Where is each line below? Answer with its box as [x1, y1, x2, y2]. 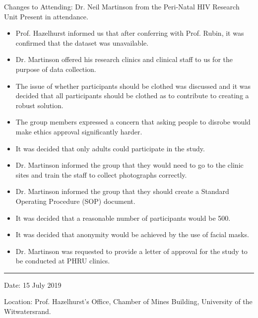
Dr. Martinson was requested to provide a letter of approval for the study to [15, 246, 248, 256]
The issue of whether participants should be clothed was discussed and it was [15, 80, 251, 91]
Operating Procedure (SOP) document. [15, 195, 135, 206]
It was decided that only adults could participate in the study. [15, 143, 205, 153]
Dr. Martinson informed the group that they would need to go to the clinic [15, 160, 244, 170]
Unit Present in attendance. [4, 11, 88, 21]
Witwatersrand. [4, 306, 51, 317]
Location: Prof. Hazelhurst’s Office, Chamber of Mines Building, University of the [4, 296, 253, 307]
